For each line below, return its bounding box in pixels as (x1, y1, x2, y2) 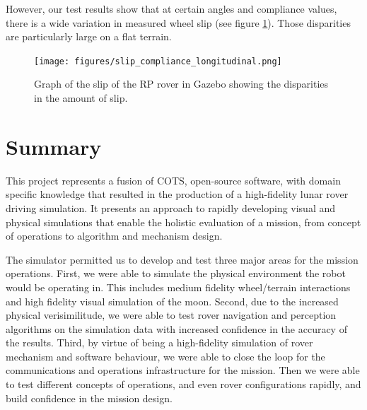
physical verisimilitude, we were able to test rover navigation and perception (6, 307, 337, 322)
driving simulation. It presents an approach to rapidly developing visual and (6, 200, 336, 215)
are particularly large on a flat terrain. (6, 29, 172, 44)
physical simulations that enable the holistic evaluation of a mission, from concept (6, 214, 361, 229)
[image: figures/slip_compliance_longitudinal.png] (34, 56, 282, 66)
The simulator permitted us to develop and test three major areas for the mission (6, 252, 359, 266)
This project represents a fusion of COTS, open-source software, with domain (6, 172, 341, 187)
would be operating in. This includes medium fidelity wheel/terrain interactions (6, 279, 351, 294)
